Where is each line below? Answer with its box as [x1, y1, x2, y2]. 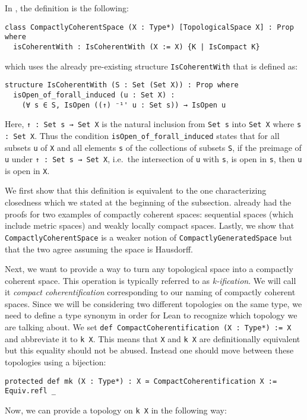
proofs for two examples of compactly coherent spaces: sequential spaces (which [5, 207, 293, 220]
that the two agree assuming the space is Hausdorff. [5, 242, 193, 255]
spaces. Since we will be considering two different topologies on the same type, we [5, 297, 302, 310]
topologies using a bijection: [5, 355, 106, 368]
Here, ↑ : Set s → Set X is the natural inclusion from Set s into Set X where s [5, 118, 302, 130]
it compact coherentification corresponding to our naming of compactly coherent [5, 286, 296, 298]
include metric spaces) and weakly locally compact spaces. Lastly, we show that [5, 219, 295, 232]
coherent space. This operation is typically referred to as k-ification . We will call [5, 274, 296, 286]
